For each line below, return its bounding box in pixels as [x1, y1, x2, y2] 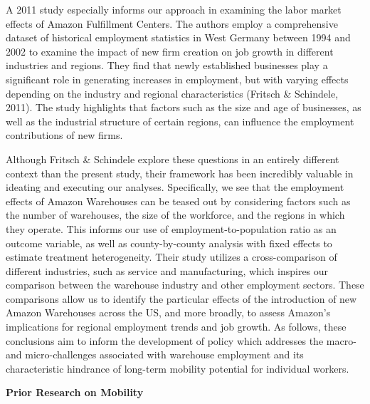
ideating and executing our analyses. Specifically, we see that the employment [6, 180, 344, 195]
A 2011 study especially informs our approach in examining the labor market [6, 2, 342, 16]
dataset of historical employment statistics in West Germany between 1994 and [6, 30, 351, 45]
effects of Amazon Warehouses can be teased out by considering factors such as [6, 193, 351, 208]
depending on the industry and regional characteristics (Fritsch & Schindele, [6, 86, 339, 100]
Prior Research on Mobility [6, 385, 144, 400]
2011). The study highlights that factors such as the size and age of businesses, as [6, 100, 361, 115]
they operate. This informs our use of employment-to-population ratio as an [6, 221, 337, 236]
